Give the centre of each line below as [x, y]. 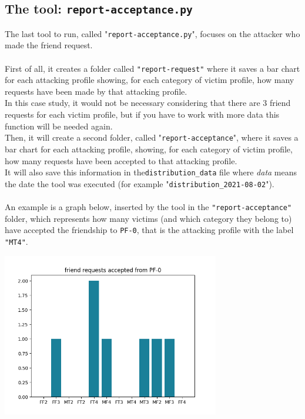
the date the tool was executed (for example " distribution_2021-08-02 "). [140, 183]
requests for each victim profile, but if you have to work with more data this [142, 114]
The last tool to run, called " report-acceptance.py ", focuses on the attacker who [152, 33]
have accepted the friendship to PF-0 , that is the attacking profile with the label [149, 230]
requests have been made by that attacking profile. [96, 91]
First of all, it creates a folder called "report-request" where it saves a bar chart [152, 68]
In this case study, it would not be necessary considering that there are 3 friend [148, 103]
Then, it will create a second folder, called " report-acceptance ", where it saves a [152, 137]
